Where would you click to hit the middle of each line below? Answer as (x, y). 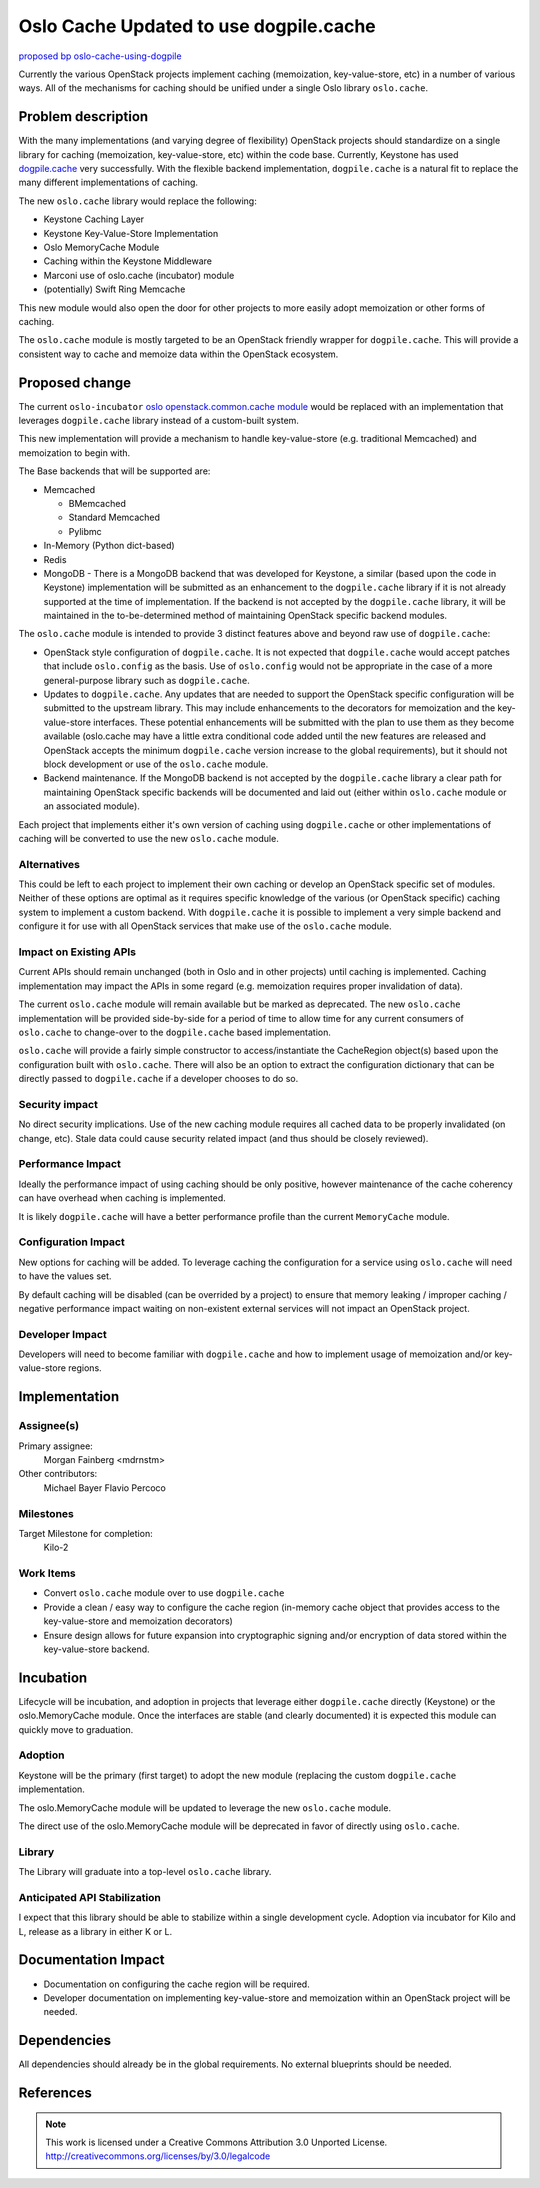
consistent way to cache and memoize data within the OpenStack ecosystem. (178, 354)
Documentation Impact (91, 1960)
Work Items (47, 1573)
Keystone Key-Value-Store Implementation (131, 233)
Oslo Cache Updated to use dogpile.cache (197, 26)
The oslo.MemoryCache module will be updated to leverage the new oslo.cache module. (205, 1807)
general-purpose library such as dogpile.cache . (146, 680)
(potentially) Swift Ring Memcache (114, 289)
